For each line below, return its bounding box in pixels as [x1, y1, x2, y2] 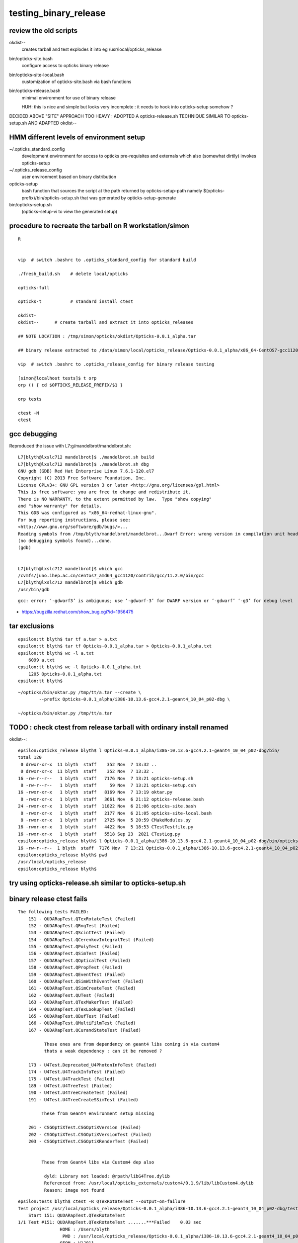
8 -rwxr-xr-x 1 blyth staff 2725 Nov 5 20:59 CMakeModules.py [20, 817, 191, 823]
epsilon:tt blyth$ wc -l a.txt [18, 650, 94, 656]
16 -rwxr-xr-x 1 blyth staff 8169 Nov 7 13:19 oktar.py [18, 790, 173, 795]
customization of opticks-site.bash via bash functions [21, 79, 132, 85]
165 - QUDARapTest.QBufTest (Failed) [28, 1013, 120, 1019]
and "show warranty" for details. [18, 503, 102, 509]
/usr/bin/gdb [18, 587, 50, 592]
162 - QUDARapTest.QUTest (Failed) [28, 992, 115, 998]
